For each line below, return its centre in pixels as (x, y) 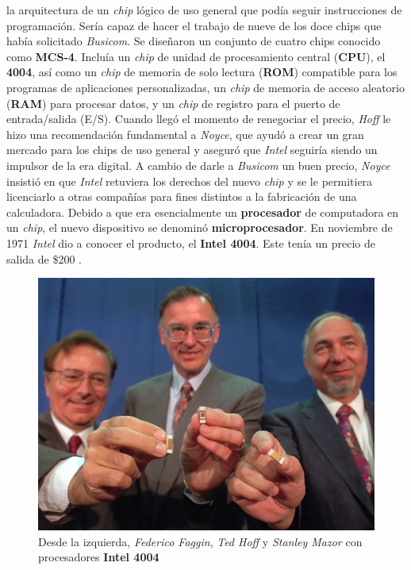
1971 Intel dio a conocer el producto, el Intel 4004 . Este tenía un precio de (191, 243)
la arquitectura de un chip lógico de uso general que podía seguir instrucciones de (204, 10)
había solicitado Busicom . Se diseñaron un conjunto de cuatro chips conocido (194, 41)
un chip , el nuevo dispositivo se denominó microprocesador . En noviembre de (200, 227)
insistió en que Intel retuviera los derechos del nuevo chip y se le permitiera (190, 181)
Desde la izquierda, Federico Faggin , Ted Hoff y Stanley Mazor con (200, 541)
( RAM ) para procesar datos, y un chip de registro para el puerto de (173, 103)
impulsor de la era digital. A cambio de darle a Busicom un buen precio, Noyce (198, 165)
